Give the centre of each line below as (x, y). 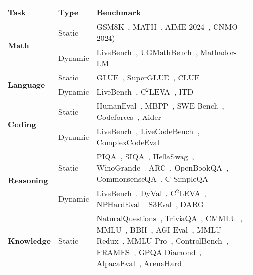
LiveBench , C (121, 91)
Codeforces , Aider (129, 117)
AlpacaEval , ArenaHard (139, 263)
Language (27, 84)
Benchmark (119, 12)
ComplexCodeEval (128, 142)
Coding (22, 124)
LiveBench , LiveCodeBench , (148, 131)
